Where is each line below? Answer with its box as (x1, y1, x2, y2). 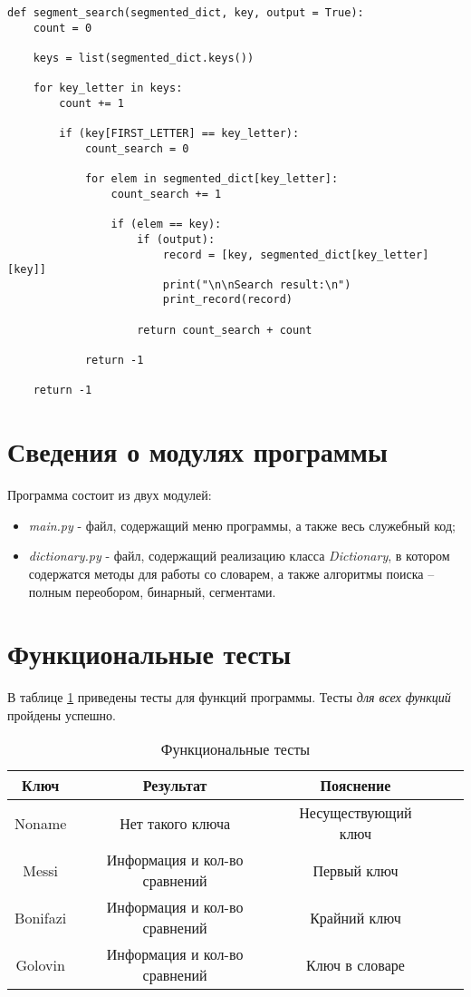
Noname (14, 812, 67, 834)
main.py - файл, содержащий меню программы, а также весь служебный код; (28, 515, 456, 534)
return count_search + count (137, 323, 312, 337)
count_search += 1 (111, 187, 222, 200)
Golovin (15, 953, 65, 975)
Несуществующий (299, 802, 412, 824)
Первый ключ (312, 859, 399, 881)
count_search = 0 (84, 142, 189, 155)
